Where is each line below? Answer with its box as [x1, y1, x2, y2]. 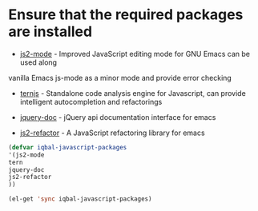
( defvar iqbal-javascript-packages [8, 143, 127, 151]
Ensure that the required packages [8, 6, 244, 24]
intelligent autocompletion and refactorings [19, 97, 163, 106]
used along [19, 58, 58, 67]
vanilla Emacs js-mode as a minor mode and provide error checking [8, 73, 232, 82]
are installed [8, 22, 93, 41]
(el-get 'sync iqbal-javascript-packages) [8, 195, 152, 203]
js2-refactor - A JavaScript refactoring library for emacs [19, 128, 206, 137]
